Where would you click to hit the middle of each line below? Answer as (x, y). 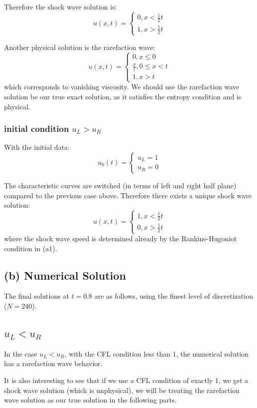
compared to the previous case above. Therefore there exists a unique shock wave (128, 195)
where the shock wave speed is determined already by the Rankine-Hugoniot (121, 238)
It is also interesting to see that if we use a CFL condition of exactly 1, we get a (126, 380)
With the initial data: (37, 147)
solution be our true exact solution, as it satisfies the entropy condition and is (123, 96)
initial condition (37, 129)
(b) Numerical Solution (65, 275)
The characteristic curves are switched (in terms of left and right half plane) (120, 185)
